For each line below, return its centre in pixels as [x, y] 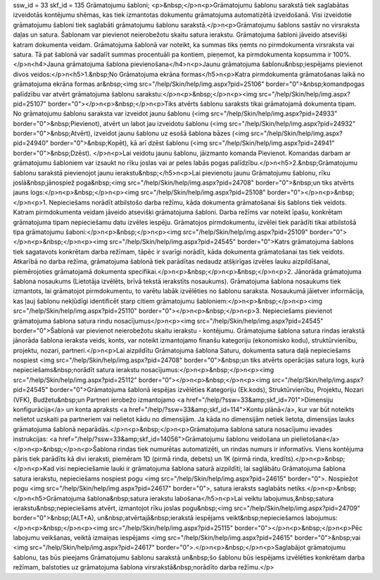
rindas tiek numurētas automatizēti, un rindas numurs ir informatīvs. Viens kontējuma [241, 449]
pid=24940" [31, 143]
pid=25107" [30, 104]
